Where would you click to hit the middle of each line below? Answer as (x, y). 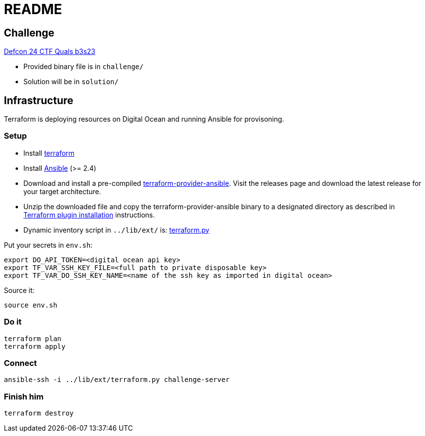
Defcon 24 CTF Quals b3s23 (50, 52)
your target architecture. (62, 191)
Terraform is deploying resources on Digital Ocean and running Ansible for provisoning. (144, 119)
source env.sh (31, 305)
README (33, 9)
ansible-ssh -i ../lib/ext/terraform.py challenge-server (117, 380)
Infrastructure (39, 100)
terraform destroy (39, 413)
